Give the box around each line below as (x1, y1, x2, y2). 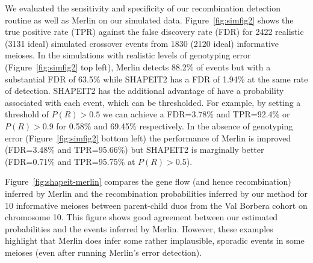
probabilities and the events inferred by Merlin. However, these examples (5, 222, 273, 235)
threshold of (5, 108, 49, 120)
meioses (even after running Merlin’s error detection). (5, 246, 202, 258)
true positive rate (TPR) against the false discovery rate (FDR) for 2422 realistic (5, 25, 304, 38)
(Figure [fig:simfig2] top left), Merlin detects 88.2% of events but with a (5, 60, 271, 73)
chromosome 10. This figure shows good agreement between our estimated (5, 211, 278, 223)
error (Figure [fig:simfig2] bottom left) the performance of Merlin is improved (5, 131, 291, 144)
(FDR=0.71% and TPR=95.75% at (5, 155, 135, 167)
